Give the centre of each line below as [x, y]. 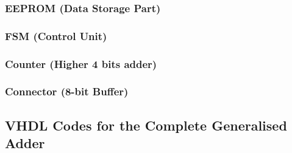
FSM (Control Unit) [56, 36]
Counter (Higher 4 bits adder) [81, 63]
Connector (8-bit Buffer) [67, 91]
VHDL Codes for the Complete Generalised [146, 125]
